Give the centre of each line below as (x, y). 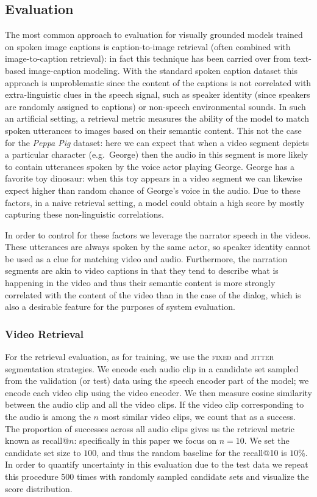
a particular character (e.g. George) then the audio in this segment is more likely (157, 154)
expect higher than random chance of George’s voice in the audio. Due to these (153, 190)
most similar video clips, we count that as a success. (198, 417)
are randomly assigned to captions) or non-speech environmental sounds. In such (155, 106)
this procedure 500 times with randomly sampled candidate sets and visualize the (157, 477)
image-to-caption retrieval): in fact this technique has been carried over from (148, 58)
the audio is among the (48, 417)
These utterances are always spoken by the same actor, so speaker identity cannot (158, 247)
